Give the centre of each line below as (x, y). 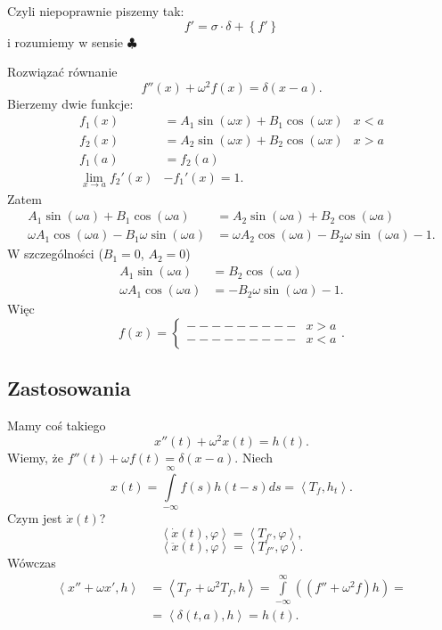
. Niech (254, 457)
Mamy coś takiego (57, 425)
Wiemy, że (35, 457)
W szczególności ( (55, 254)
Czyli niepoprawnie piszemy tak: (96, 11)
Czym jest (35, 518)
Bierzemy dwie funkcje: (70, 103)
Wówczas (32, 562)
